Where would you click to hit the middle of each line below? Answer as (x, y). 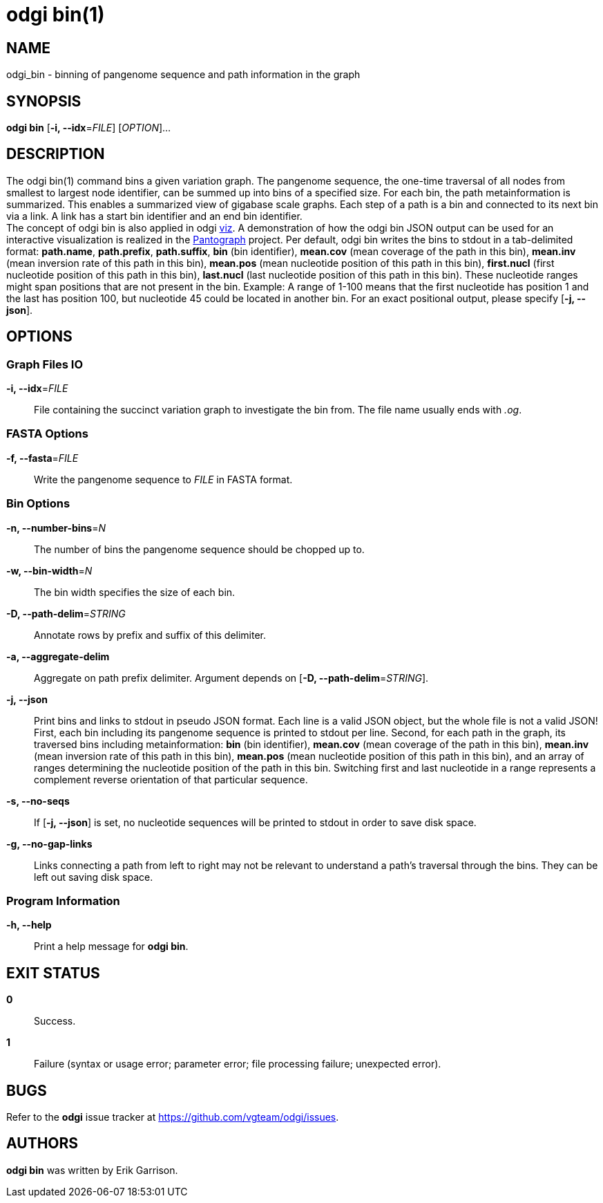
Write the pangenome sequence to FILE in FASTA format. (163, 479)
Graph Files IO (45, 364)
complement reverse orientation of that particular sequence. (171, 779)
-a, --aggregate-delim (58, 656)
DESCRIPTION (56, 154)
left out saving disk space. (94, 877)
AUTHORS (42, 1144)
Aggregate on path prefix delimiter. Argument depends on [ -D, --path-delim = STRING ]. (231, 678)
